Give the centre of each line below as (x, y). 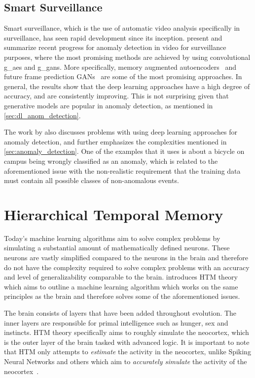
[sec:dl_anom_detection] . (42, 115)
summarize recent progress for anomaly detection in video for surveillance (115, 47)
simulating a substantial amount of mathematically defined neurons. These (117, 248)
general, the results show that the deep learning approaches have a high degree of (127, 86)
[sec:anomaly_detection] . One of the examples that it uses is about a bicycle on (124, 151)
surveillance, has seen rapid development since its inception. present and (113, 37)
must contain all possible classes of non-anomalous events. (91, 180)
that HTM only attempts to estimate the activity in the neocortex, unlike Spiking (127, 352)
